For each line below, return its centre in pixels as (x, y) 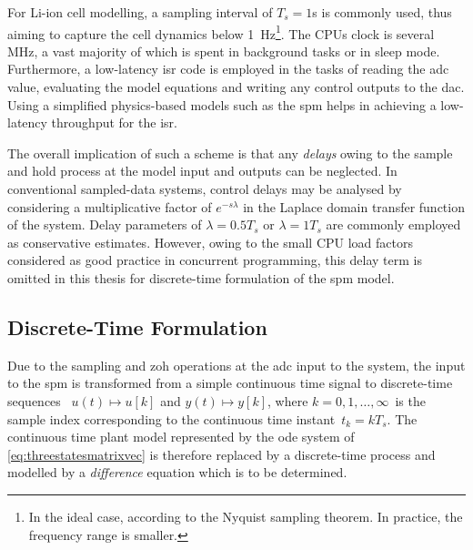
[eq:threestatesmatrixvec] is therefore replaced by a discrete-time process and (221, 454)
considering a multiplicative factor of (110, 206)
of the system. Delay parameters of (105, 224)
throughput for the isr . (114, 122)
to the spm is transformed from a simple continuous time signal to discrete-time (230, 383)
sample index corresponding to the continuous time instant (171, 418)
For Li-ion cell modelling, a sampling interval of (140, 12)
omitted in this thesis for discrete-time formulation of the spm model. (201, 277)
